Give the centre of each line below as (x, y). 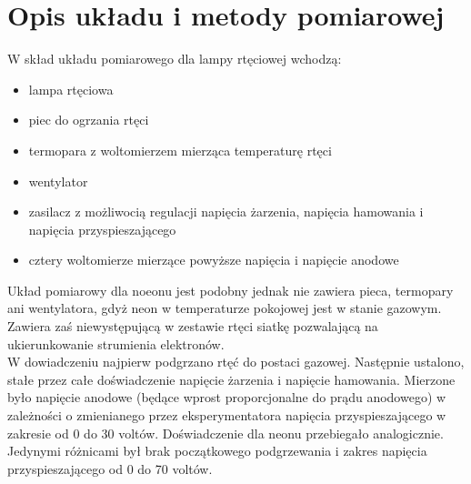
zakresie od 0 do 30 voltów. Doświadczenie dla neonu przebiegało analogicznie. (225, 433)
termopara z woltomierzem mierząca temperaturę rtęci (180, 150)
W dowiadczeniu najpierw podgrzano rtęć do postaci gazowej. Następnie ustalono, (236, 362)
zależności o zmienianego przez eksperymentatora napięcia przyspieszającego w (227, 415)
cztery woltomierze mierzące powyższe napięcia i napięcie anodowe (214, 260)
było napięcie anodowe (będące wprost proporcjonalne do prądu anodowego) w (227, 397)
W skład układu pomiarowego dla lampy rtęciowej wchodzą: (175, 59)
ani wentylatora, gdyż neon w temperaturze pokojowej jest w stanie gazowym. (225, 308)
